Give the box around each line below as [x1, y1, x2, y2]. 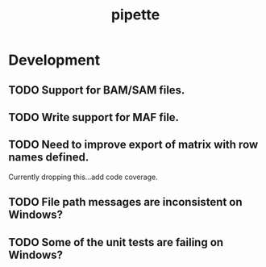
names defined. [8, 151, 89, 165]
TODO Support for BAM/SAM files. [8, 83, 185, 97]
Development [8, 51, 101, 69]
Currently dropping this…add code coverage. [8, 172, 159, 181]
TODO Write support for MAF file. [8, 111, 180, 124]
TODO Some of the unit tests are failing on [8, 236, 224, 249]
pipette [110, 6, 160, 24]
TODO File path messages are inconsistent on [8, 195, 243, 209]
